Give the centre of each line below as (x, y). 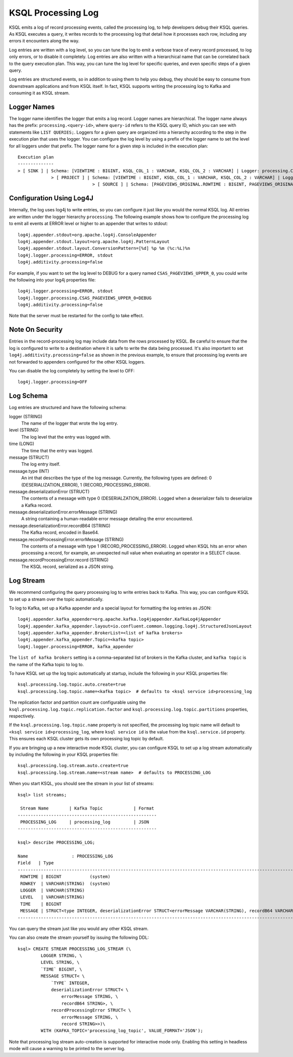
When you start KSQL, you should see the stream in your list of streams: (81, 784)
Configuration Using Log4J (51, 198)
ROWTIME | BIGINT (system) (65, 877)
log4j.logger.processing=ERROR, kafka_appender (76, 646)
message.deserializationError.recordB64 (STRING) (60, 526)
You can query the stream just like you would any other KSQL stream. (79, 928)
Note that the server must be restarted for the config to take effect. (76, 316)
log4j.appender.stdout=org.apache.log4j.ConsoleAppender (87, 235)
